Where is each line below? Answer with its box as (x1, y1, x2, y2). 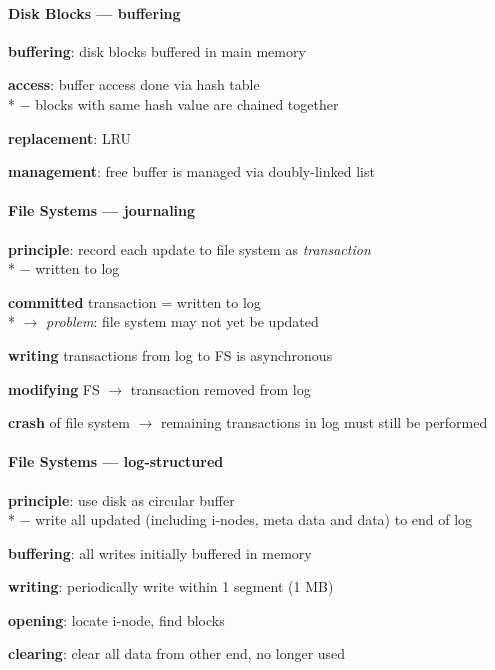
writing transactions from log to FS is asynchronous (8, 344, 333, 365)
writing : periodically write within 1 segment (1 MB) (8, 576, 334, 597)
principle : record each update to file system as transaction (8, 238, 371, 259)
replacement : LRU (8, 127, 132, 148)
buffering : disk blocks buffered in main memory (8, 40, 306, 61)
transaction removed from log (130, 378, 311, 399)
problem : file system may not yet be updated (46, 311, 319, 332)
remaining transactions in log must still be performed (160, 412, 488, 433)
